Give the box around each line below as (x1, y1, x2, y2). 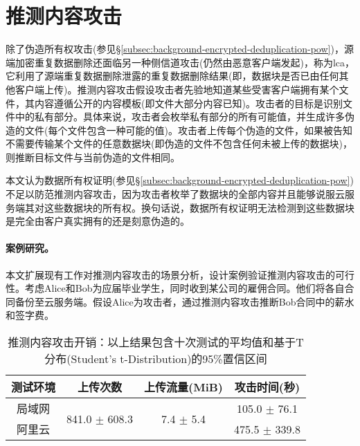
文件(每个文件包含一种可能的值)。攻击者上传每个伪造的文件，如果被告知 (24, 122, 352, 137)
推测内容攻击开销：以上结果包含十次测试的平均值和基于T (8, 334, 304, 351)
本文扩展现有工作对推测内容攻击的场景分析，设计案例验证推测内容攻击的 (6, 267, 335, 281)
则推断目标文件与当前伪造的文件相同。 (6, 149, 180, 164)
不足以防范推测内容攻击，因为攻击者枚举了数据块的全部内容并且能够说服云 (6, 187, 345, 201)
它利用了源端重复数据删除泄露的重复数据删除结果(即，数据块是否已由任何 (6, 68, 339, 83)
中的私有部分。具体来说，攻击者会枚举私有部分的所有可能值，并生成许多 (15, 109, 345, 124)
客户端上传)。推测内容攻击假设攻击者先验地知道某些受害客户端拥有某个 (15, 82, 339, 96)
